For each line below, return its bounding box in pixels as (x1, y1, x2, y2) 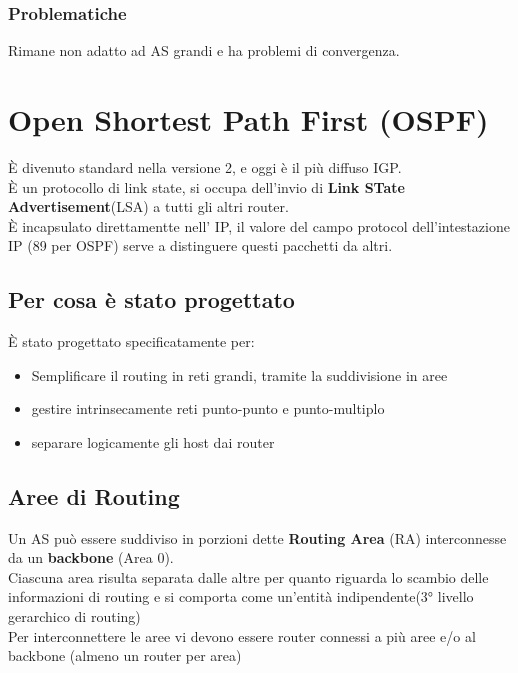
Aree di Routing (8, 480, 180, 511)
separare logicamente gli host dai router (31, 431, 275, 452)
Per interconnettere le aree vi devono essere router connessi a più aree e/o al (8, 625, 476, 646)
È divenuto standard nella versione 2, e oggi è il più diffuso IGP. (8, 156, 402, 177)
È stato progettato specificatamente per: (8, 331, 255, 352)
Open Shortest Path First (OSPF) (8, 99, 489, 139)
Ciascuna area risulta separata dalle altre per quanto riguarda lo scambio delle (8, 566, 489, 587)
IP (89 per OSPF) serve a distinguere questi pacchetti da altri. (8, 235, 393, 256)
